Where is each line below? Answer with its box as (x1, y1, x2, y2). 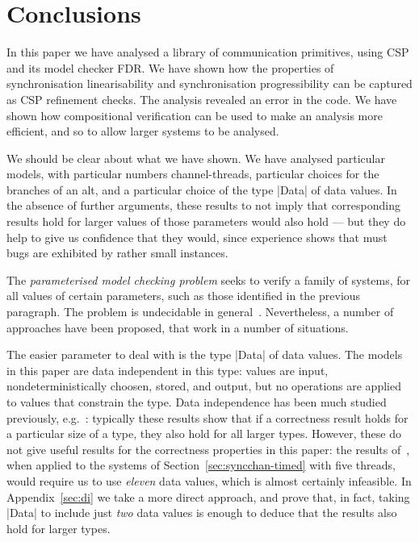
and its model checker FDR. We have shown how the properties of (6, 59, 334, 76)
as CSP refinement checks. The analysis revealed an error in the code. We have (6, 90, 397, 107)
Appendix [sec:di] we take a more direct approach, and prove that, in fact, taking (6, 488, 410, 505)
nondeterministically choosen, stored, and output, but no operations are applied (6, 377, 401, 394)
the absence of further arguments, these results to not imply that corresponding (6, 197, 400, 214)
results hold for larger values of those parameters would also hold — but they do (6, 213, 406, 230)
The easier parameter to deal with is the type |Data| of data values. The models (6, 346, 403, 363)
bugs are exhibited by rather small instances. (6, 244, 228, 261)
